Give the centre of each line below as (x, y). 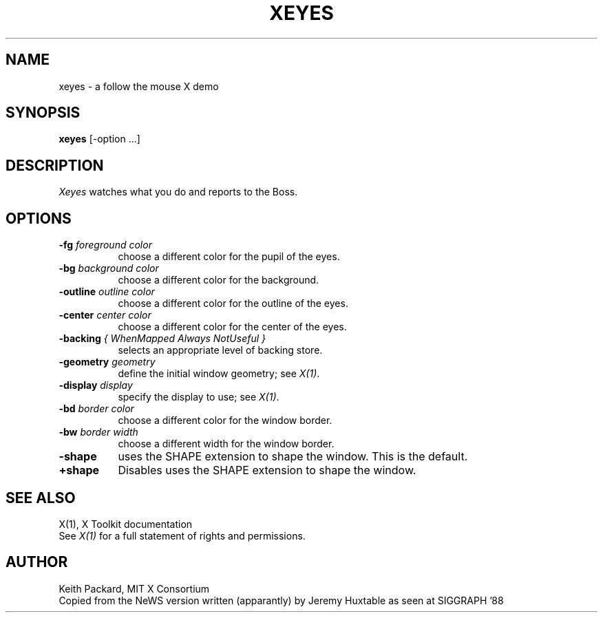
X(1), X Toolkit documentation (126, 524)
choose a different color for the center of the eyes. (232, 327)
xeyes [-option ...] (99, 139)
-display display (96, 385)
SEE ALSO (41, 498)
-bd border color (96, 409)
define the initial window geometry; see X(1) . (219, 374)
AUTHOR (37, 562)
